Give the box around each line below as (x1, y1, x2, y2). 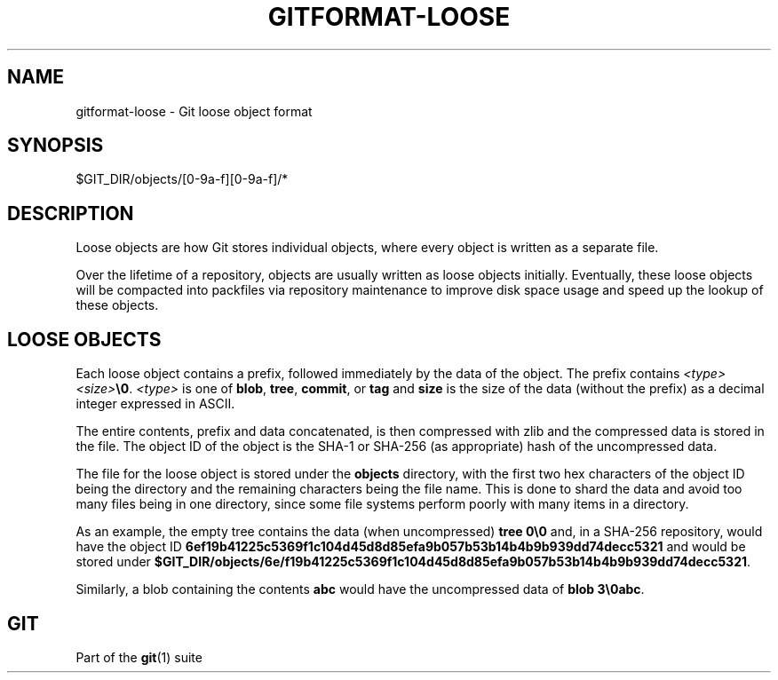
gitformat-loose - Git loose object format (75, 103, 313, 119)
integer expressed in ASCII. (75, 396, 235, 412)
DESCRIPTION (7, 202, 134, 225)
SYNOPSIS (7, 134, 104, 157)
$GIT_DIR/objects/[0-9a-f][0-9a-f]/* (75, 171, 289, 187)
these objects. (75, 297, 159, 313)
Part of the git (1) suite (75, 649, 202, 665)
